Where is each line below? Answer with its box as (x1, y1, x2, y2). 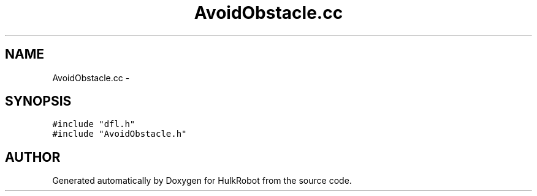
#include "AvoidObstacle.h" (52, 129, 187, 139)
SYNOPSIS (5, 93, 72, 109)
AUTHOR (5, 149, 61, 165)
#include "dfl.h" (52, 119, 135, 129)
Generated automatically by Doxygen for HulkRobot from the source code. (52, 175, 352, 186)
